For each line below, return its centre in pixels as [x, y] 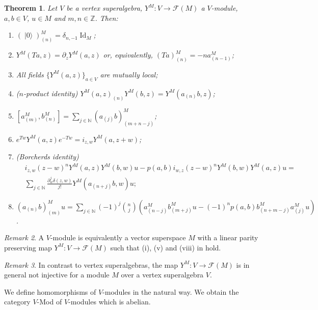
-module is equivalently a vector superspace [118, 237]
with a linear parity [228, 237]
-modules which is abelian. [110, 302]
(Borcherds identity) [47, 157]
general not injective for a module [57, 275]
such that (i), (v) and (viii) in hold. [166, 247]
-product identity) [50, 93]
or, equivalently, [128, 55]
